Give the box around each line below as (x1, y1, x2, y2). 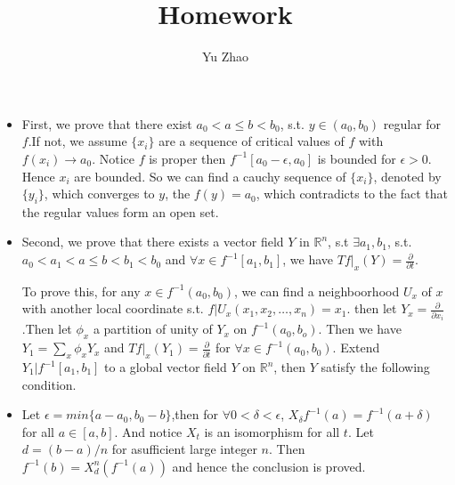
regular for (383, 114, 442, 133)
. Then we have (318, 319, 402, 338)
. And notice (114, 422, 183, 441)
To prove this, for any (21, 281, 141, 300)
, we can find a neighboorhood (234, 281, 400, 300)
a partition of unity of (93, 319, 213, 338)
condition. (21, 375, 77, 393)
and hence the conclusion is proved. (172, 457, 366, 475)
